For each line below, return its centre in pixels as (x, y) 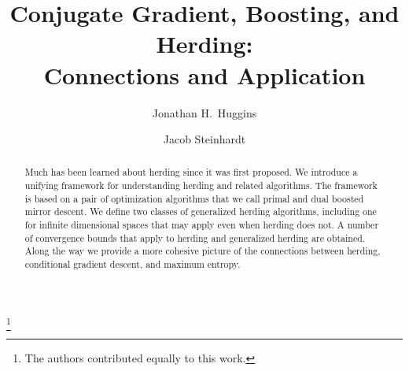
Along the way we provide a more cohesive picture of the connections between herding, (203, 251)
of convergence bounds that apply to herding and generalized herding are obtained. (195, 237)
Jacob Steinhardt (204, 139)
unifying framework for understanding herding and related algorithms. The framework (201, 185)
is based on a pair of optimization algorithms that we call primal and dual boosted (194, 198)
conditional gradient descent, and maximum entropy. (133, 264)
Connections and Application (204, 74)
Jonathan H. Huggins (204, 112)
